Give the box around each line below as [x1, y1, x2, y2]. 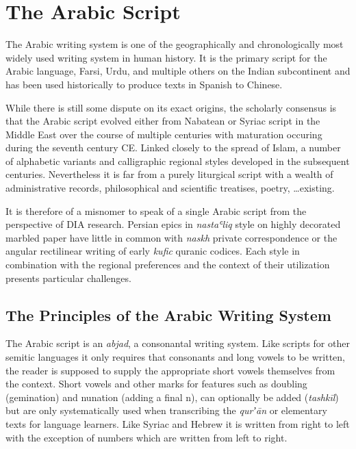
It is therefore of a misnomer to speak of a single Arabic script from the [5, 203, 307, 218]
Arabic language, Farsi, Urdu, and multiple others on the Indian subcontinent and [5, 64, 351, 78]
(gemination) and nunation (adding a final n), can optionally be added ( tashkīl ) [5, 389, 339, 404]
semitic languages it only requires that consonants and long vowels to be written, [5, 350, 346, 364]
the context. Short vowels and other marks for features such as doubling [5, 376, 307, 391]
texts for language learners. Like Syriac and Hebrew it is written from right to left [5, 416, 350, 431]
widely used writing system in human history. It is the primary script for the [5, 50, 327, 64]
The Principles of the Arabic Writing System [5, 304, 331, 325]
